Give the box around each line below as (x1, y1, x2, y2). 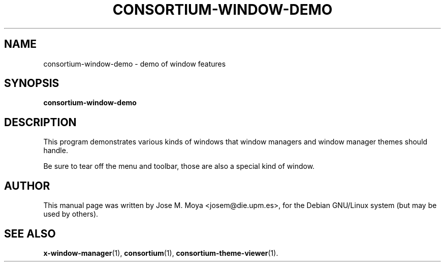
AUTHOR (4, 179, 50, 192)
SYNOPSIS (4, 77, 59, 90)
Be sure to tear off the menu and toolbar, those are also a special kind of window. (43, 162, 315, 171)
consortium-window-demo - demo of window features (43, 59, 226, 68)
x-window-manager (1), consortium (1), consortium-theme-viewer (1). (43, 248, 278, 257)
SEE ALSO (4, 227, 56, 240)
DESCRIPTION (4, 115, 77, 129)
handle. (43, 146, 68, 155)
